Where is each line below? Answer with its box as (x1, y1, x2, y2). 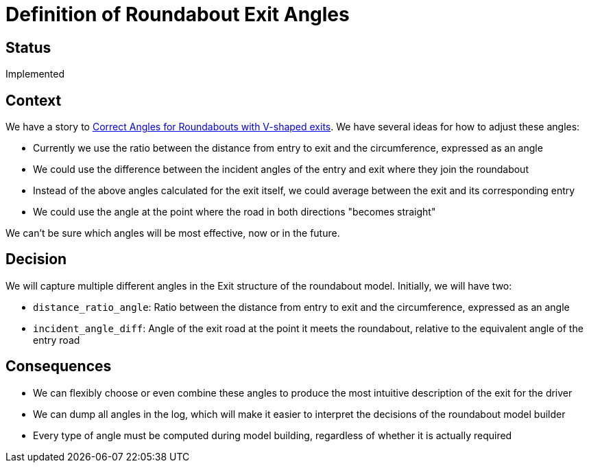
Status (5, 38, 51, 56)
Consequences (5, 358, 112, 375)
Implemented (5, 68, 65, 80)
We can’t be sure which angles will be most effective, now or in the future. (5, 227, 340, 239)
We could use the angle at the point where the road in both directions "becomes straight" (33, 206, 436, 218)
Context (5, 91, 62, 109)
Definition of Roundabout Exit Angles (5, 3, 350, 26)
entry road (33, 334, 80, 346)
